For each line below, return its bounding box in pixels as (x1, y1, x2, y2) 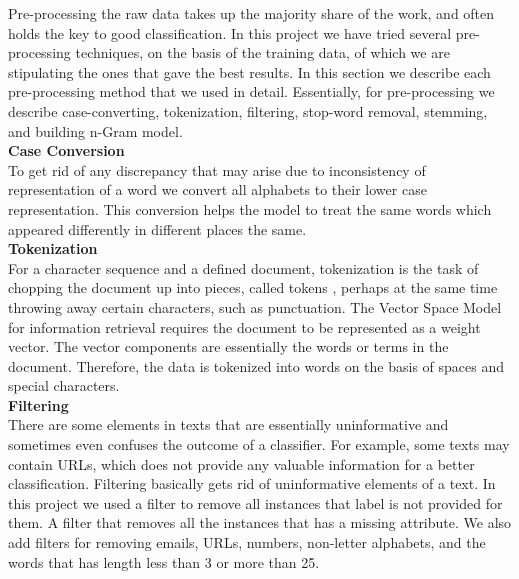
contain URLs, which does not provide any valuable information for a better (8, 453, 475, 474)
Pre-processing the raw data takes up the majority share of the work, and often (8, 3, 495, 23)
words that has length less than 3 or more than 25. (8, 551, 320, 572)
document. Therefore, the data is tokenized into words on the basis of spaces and (8, 355, 504, 376)
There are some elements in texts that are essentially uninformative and (8, 414, 449, 435)
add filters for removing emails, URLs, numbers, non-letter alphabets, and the (8, 532, 486, 553)
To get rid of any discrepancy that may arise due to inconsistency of (8, 159, 426, 180)
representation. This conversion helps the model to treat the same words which (8, 198, 492, 219)
